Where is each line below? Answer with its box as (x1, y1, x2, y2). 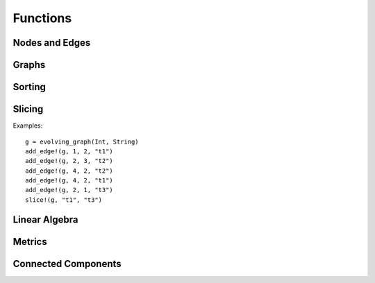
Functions (12, 10, 72, 26)
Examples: (12, 121, 43, 130)
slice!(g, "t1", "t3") (25, 196, 103, 204)
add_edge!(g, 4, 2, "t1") (25, 177, 114, 185)
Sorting (12, 81, 47, 93)
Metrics (12, 236, 48, 248)
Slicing (12, 103, 44, 115)
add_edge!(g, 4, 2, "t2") (25, 166, 114, 175)
